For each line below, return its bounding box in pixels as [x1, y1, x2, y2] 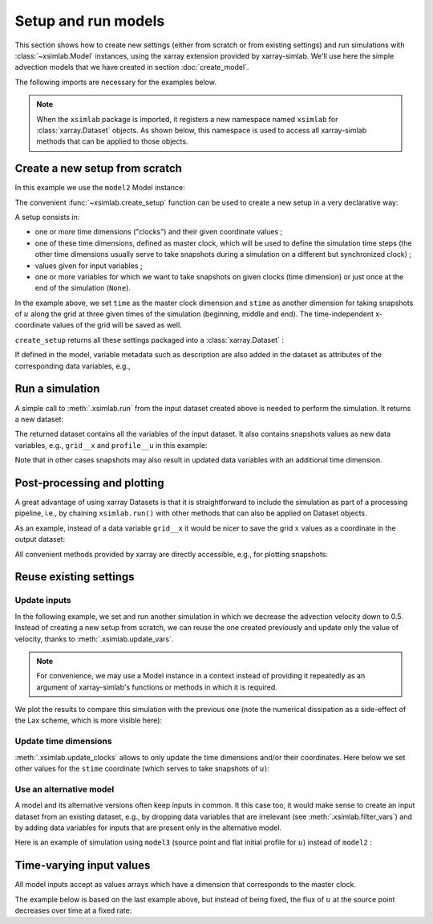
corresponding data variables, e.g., [14, 361, 132, 371]
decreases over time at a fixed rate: [14, 906, 132, 915]
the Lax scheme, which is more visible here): [14, 715, 163, 726]
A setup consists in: [14, 212, 80, 222]
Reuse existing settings [14, 570, 136, 584]
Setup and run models [14, 12, 165, 30]
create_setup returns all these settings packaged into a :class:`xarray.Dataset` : [14, 335, 285, 344]
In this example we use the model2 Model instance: [14, 183, 185, 193]
